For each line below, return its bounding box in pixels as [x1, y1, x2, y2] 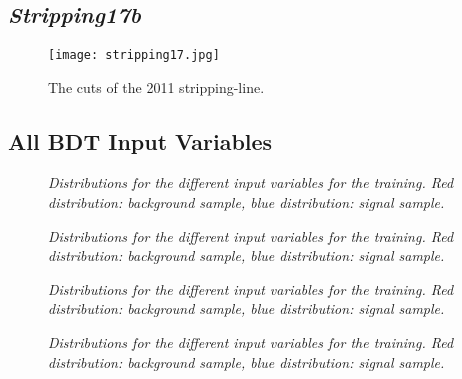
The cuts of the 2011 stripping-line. [48, 76, 265, 97]
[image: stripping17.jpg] [48, 48, 220, 62]
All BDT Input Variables [8, 125, 273, 156]
